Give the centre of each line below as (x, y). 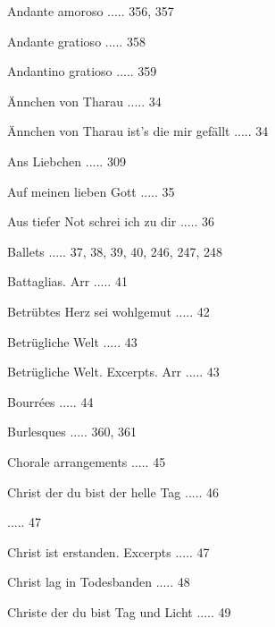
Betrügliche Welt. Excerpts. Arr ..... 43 (113, 372)
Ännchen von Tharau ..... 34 (84, 101)
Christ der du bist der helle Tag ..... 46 (113, 491)
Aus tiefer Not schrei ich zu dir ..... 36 (111, 221)
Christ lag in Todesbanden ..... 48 (99, 582)
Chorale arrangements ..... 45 (87, 461)
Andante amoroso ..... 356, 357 (91, 11)
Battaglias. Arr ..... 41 (67, 281)
